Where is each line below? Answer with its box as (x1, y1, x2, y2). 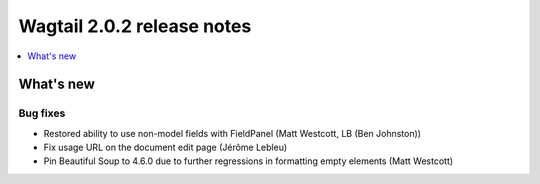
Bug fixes (18, 106, 66, 120)
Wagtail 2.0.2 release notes (18, 15, 252, 37)
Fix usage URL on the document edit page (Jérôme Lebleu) (43, 141, 288, 154)
